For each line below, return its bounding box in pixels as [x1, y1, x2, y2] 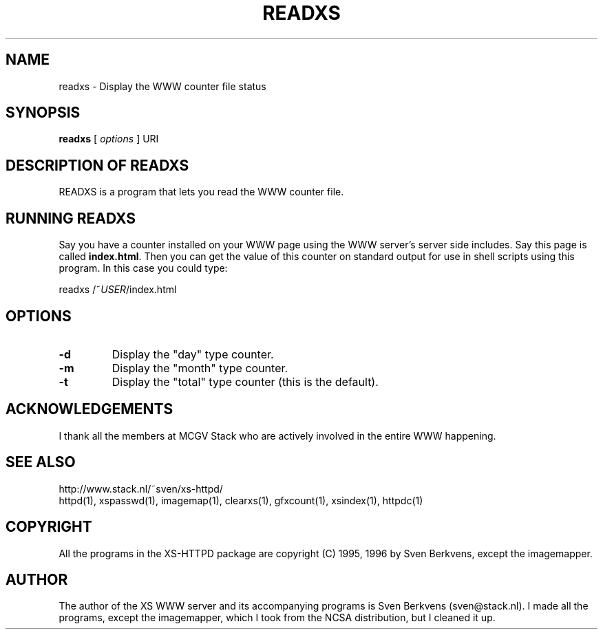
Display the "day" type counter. [112, 347, 274, 361]
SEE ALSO [6, 453, 76, 471]
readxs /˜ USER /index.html [59, 283, 177, 296]
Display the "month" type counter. [112, 360, 288, 375]
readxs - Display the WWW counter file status [59, 80, 266, 92]
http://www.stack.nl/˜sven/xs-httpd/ [59, 482, 223, 495]
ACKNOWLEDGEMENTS [6, 400, 173, 418]
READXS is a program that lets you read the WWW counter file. [59, 186, 344, 198]
